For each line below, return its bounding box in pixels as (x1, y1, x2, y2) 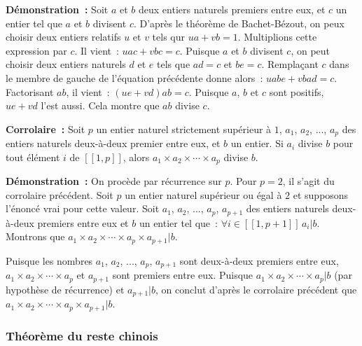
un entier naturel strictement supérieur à (96, 121, 272, 136)
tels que (156, 57, 190, 71)
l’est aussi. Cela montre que (41, 98, 160, 113)
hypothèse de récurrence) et (6, 282, 125, 296)
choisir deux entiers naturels (6, 57, 126, 71)
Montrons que (6, 229, 65, 244)
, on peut (291, 43, 330, 57)
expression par (6, 43, 67, 57)
